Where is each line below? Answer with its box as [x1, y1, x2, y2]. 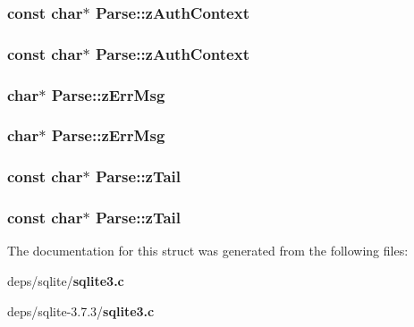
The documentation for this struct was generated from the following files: [7, 241, 409, 260]
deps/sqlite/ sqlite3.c [7, 272, 124, 290]
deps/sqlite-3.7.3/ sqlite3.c [7, 301, 155, 320]
